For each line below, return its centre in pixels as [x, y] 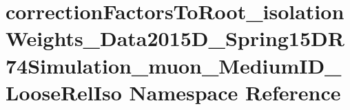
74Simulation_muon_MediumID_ [174, 65]
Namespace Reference [235, 92]
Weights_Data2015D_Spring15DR [175, 38]
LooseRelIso [64, 92]
